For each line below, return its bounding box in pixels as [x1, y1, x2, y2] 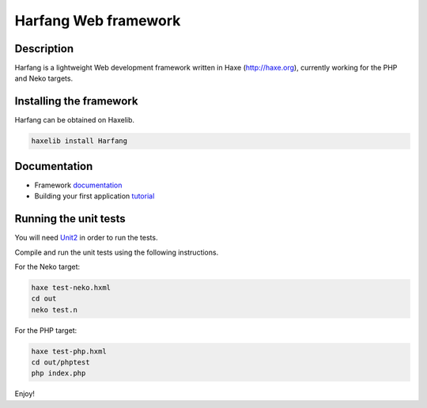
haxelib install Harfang [31, 137, 128, 145]
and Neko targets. [14, 74, 74, 83]
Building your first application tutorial [34, 191, 155, 201]
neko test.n [31, 305, 78, 314]
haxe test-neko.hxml [31, 283, 111, 292]
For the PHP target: [14, 325, 77, 335]
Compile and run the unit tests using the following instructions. [14, 247, 219, 257]
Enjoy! [14, 389, 36, 399]
